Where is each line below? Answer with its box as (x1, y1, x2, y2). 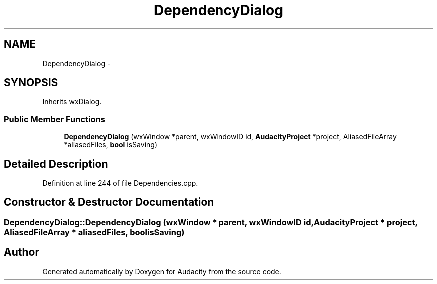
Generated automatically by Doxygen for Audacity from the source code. (42, 267, 281, 276)
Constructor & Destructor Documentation (4, 196, 214, 209)
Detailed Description (4, 157, 108, 170)
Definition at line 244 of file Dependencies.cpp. (42, 179, 198, 188)
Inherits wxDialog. (42, 97, 102, 106)
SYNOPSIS (4, 76, 58, 89)
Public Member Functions (4, 114, 105, 124)
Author (4, 246, 39, 259)
